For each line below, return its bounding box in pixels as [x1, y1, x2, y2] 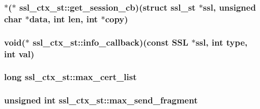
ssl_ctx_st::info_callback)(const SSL [33, 35, 188, 48]
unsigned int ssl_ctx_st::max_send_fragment [4, 94, 198, 106]
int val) [4, 47, 35, 60]
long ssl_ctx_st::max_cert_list [4, 70, 137, 83]
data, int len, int [29, 12, 98, 25]
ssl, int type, [195, 35, 248, 48]
